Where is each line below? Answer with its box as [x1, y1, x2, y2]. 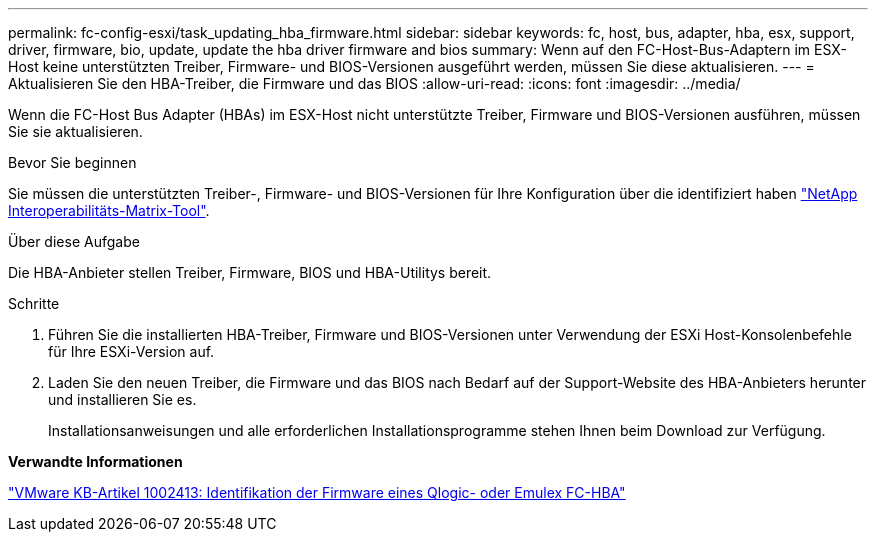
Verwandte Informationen [8, 453, 183, 470]
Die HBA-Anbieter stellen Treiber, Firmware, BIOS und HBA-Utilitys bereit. [8, 264, 492, 281]
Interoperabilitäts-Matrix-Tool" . [8, 202, 210, 219]
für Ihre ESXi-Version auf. [48, 343, 215, 360]
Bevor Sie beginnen [8, 154, 137, 171]
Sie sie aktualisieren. [8, 123, 143, 140]
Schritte [8, 295, 60, 312]
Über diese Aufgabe [8, 233, 140, 250]
